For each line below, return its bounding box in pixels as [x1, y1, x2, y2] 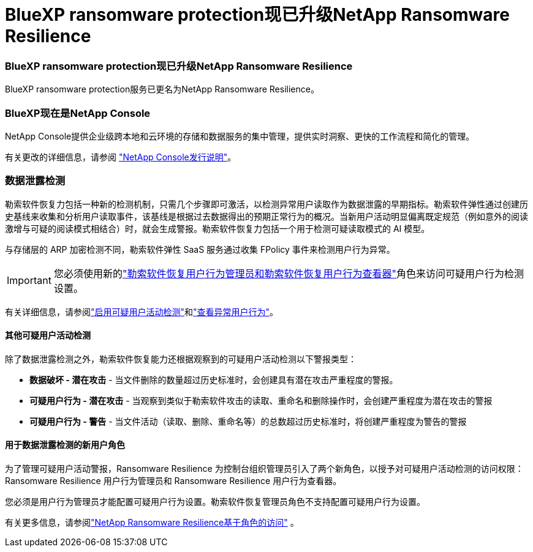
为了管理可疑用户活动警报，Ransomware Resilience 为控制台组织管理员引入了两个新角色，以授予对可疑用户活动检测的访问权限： [5, 463, 524, 474]
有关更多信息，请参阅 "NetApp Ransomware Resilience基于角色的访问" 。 [5, 517, 299, 528]
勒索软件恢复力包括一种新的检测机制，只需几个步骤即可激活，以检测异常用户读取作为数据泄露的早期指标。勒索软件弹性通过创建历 [5, 198, 528, 209]
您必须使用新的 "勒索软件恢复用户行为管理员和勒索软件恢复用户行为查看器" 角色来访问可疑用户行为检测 [53, 267, 524, 280]
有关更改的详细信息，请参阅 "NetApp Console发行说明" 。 [5, 151, 236, 162]
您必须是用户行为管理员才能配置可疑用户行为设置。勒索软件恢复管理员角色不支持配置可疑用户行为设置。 [5, 496, 425, 507]
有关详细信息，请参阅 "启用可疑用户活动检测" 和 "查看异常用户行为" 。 [5, 306, 279, 317]
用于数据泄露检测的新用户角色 [5, 439, 125, 450]
